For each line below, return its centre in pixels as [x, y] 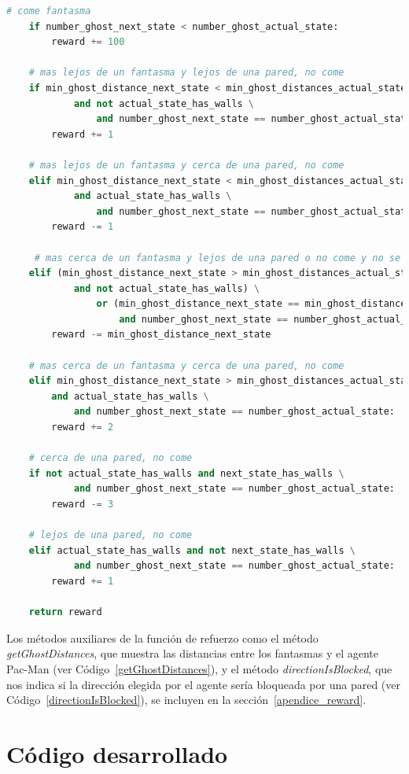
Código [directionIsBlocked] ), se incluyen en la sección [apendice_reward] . [186, 700]
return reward [65, 612]
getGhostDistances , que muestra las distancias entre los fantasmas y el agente [193, 653]
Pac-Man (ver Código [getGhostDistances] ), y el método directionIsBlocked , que [199, 668]
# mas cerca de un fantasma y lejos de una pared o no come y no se [217, 258]
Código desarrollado [117, 753]
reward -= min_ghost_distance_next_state [161, 335]
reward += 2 [83, 428]
